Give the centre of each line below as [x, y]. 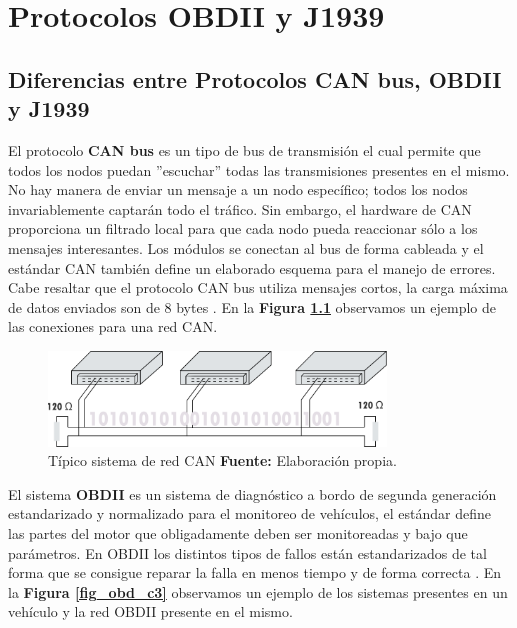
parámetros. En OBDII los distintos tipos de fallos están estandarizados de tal [247, 552]
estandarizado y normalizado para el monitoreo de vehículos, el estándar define [250, 513]
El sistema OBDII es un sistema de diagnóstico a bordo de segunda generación [252, 493]
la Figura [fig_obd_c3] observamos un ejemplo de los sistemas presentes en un [258, 591]
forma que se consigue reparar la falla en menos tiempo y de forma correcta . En [254, 572]
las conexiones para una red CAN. [113, 326]
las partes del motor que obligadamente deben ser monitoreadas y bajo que [238, 532]
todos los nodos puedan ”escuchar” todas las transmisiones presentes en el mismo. [259, 169]
